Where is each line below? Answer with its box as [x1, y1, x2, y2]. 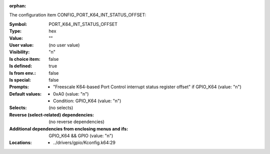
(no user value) [48, 42, 80, 48]
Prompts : [9, 84, 29, 90]
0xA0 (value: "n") [53, 91, 89, 97]
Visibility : [9, 49, 30, 55]
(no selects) [48, 105, 73, 111]
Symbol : [9, 21, 27, 27]
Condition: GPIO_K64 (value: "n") [53, 98, 121, 104]
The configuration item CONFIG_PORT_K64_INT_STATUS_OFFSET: [9, 12, 146, 18]
